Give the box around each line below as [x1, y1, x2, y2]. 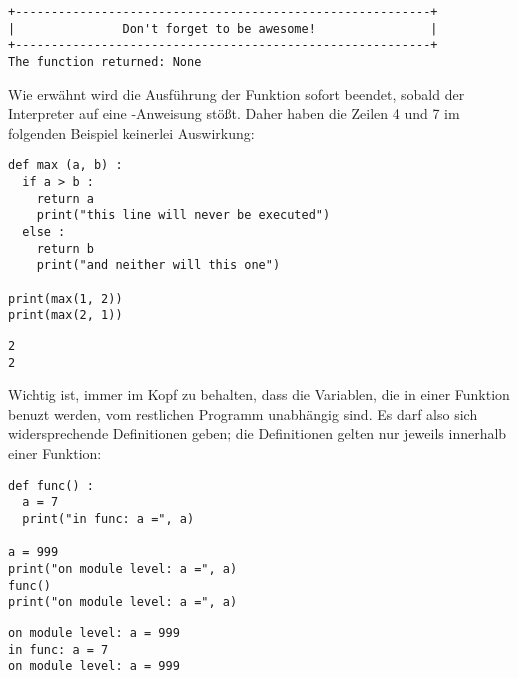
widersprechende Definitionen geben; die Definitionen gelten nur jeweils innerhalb [8, 423, 507, 444]
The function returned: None [8, 54, 202, 69]
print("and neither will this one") [36, 258, 281, 273]
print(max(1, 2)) [8, 291, 123, 306]
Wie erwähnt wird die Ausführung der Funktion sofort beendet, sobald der [8, 83, 465, 104]
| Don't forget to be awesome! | [8, 21, 438, 36]
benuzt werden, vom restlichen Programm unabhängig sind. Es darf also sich [8, 403, 478, 424]
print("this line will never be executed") [36, 208, 331, 223]
